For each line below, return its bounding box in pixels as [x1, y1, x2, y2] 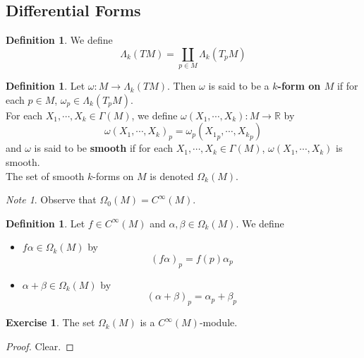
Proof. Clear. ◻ [6, 338, 74, 353]
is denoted [150, 168, 194, 183]
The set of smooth [6, 168, 85, 183]
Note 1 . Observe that [6, 192, 97, 207]
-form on [277, 78, 321, 93]
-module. [199, 315, 238, 330]
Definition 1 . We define [6, 32, 113, 47]
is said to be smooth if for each [34, 141, 173, 155]
